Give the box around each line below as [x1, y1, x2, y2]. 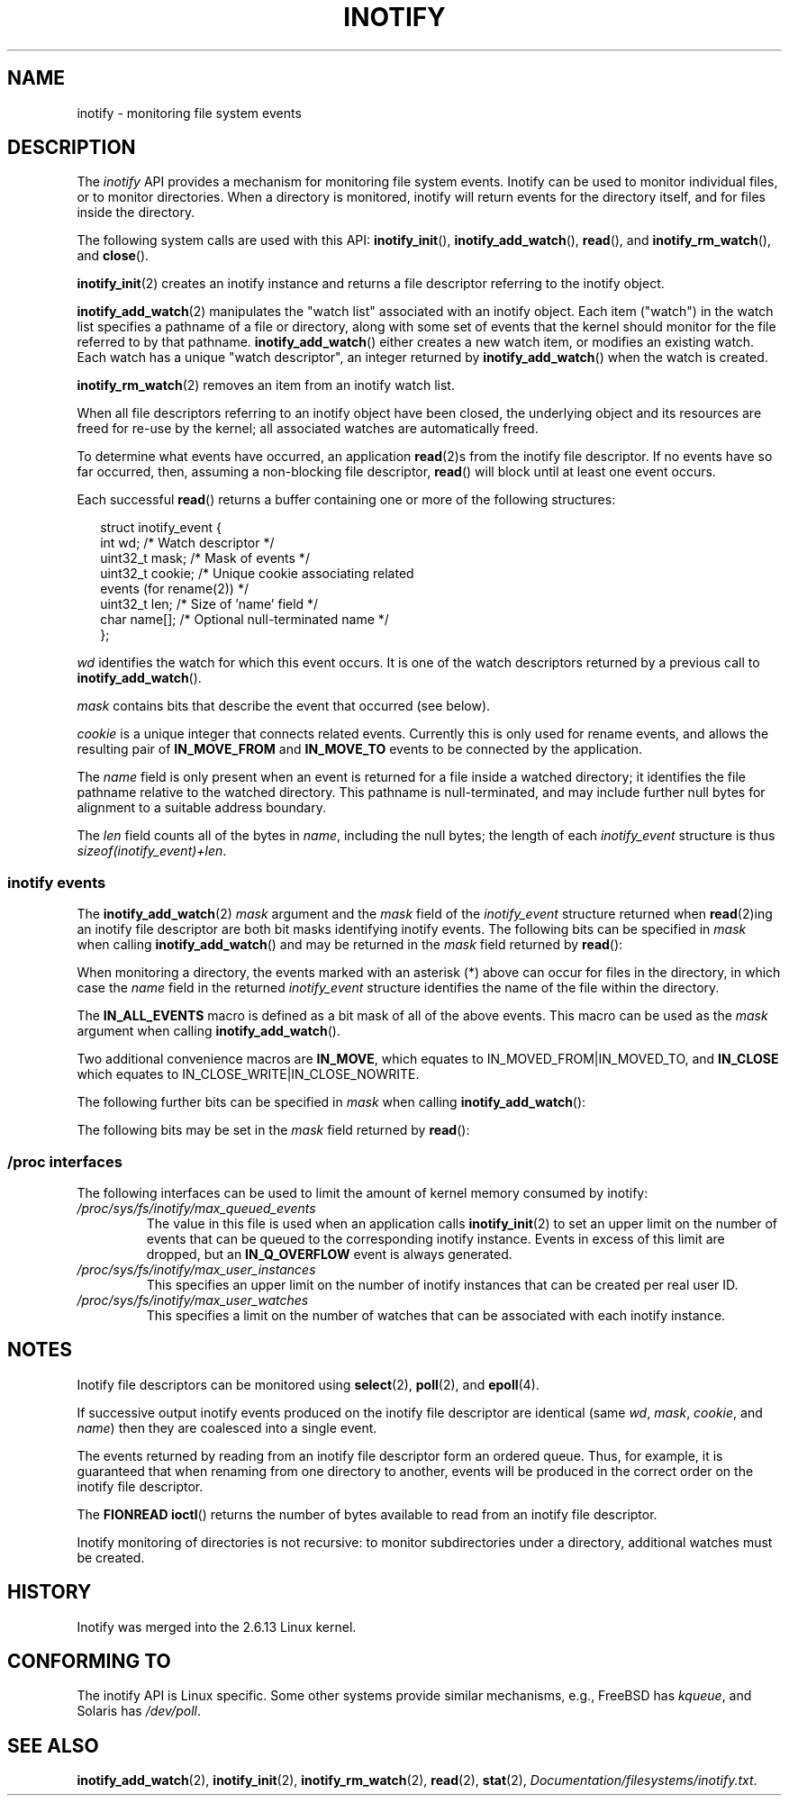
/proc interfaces [7, 1152, 122, 1171]
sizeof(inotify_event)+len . [77, 843, 227, 859]
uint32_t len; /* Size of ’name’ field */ [100, 596, 319, 612]
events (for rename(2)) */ [100, 581, 249, 597]
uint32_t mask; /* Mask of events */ [100, 550, 310, 566]
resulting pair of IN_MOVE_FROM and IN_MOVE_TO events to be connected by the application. [77, 741, 643, 757]
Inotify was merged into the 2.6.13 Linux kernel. [77, 1618, 357, 1635]
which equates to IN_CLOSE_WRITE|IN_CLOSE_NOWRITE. [77, 1066, 420, 1083]
